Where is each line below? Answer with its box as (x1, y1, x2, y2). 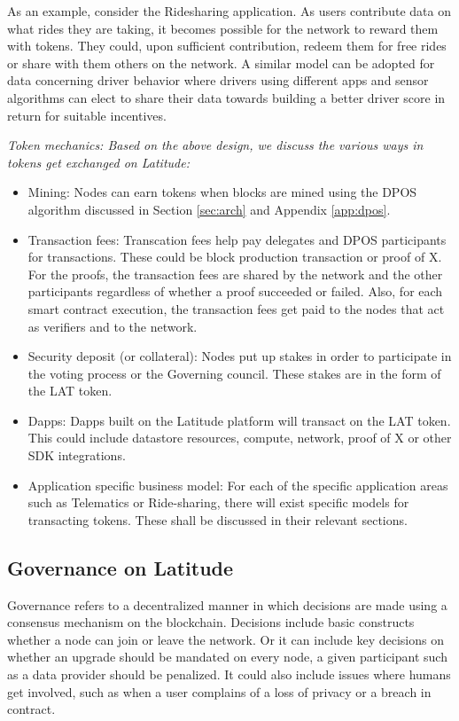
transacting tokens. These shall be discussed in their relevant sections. (27, 510, 408, 529)
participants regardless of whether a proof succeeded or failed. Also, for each (27, 282, 443, 301)
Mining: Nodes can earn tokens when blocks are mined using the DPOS (27, 183, 417, 201)
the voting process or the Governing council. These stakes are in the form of (27, 364, 441, 382)
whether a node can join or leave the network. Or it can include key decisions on (7, 630, 445, 648)
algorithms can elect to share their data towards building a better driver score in (7, 88, 446, 106)
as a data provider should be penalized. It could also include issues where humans (7, 665, 451, 684)
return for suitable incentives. (7, 106, 167, 124)
